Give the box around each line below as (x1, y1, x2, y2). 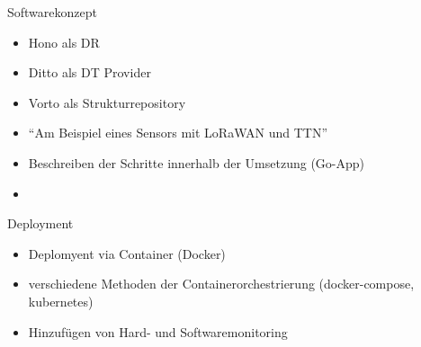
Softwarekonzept (7, 3, 97, 21)
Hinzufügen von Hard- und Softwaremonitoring (28, 322, 288, 341)
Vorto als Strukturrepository (28, 93, 186, 111)
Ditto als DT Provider (28, 63, 151, 82)
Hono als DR (28, 32, 100, 51)
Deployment (7, 214, 74, 233)
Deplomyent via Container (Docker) (28, 244, 226, 262)
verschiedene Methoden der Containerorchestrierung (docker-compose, (28, 274, 415, 293)
